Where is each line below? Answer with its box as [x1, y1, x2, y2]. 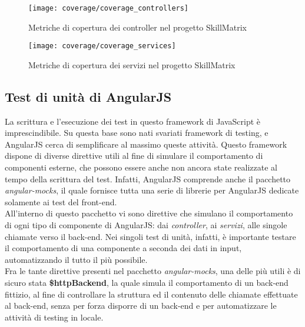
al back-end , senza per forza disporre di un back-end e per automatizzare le [5, 299, 277, 312]
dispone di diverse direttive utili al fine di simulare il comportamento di [5, 149, 263, 162]
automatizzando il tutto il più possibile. [5, 253, 148, 265]
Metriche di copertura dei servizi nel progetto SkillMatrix [28, 58, 236, 71]
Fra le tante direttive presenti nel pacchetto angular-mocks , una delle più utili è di [5, 265, 301, 277]
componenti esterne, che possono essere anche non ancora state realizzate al [5, 161, 277, 173]
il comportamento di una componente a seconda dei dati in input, [5, 242, 242, 254]
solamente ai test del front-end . [5, 195, 117, 208]
